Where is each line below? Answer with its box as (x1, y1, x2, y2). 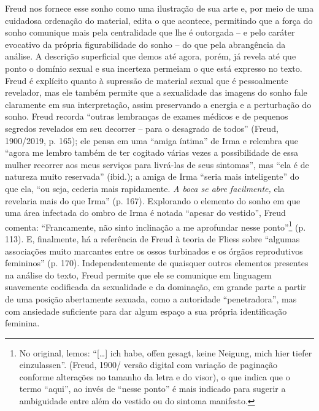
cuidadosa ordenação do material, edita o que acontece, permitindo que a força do (5, 13, 313, 26)
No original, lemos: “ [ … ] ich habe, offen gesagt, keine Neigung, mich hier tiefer (19, 346, 312, 359)
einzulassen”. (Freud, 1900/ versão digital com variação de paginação (19, 358, 277, 371)
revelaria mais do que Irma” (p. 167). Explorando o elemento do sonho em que (5, 194, 301, 207)
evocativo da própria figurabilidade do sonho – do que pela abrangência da (5, 37, 286, 50)
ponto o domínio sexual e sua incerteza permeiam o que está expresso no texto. (5, 61, 302, 74)
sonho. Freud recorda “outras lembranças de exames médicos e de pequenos (5, 110, 288, 123)
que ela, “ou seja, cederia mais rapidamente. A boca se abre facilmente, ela (5, 182, 285, 194)
